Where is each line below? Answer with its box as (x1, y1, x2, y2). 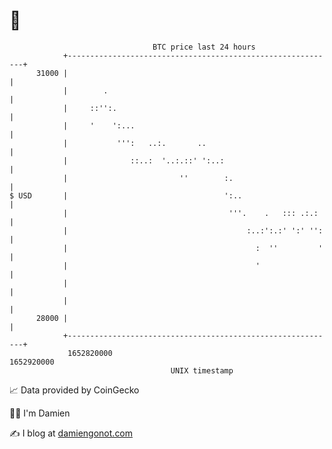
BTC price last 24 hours (152, 42, 256, 52)
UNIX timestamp (170, 365, 234, 376)
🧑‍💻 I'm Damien (9, 407, 71, 419)
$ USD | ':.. (9, 190, 243, 201)
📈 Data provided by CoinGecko (9, 384, 140, 396)
